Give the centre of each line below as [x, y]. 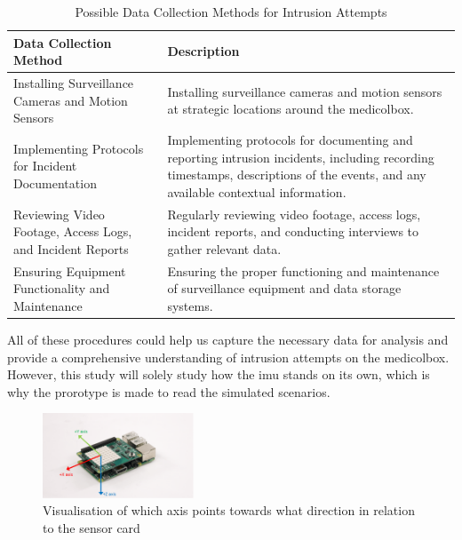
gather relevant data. [224, 248]
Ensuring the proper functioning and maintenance [303, 270]
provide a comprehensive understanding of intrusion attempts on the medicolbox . [228, 357]
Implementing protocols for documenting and [290, 140]
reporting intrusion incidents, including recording [301, 157]
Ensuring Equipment [70, 270]
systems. [190, 305]
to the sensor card [92, 528]
